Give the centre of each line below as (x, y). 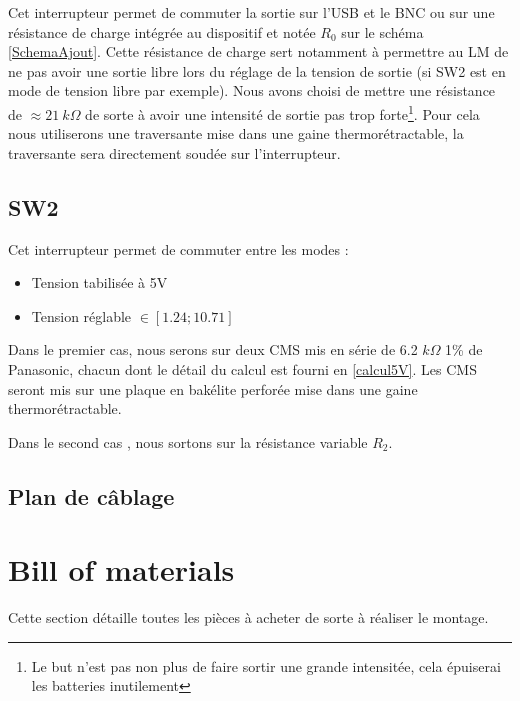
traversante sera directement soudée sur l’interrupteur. (174, 152)
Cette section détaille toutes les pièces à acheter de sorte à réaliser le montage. (248, 617)
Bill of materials (121, 569)
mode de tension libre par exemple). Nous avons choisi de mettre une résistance (252, 90)
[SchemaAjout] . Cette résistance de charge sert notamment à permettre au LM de (258, 51)
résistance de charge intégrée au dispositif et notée (162, 31)
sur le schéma (382, 31)
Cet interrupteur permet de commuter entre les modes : (178, 248)
